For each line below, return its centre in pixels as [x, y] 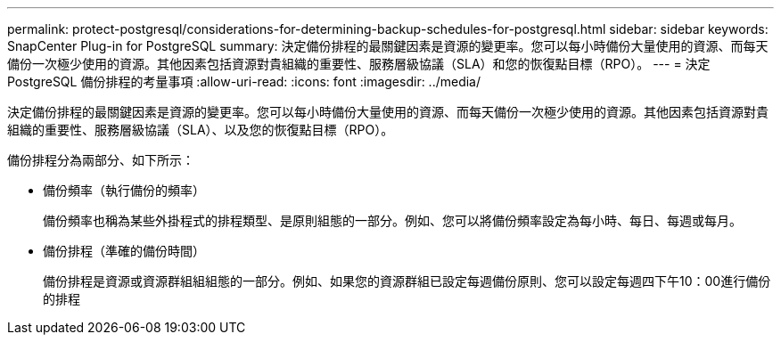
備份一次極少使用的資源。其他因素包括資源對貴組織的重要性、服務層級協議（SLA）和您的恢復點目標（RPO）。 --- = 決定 [359, 64]
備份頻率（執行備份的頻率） [124, 190]
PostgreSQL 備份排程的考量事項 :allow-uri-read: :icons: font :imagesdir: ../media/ [244, 81]
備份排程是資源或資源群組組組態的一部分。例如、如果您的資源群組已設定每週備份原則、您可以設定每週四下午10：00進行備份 [407, 281]
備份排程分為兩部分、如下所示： [101, 160]
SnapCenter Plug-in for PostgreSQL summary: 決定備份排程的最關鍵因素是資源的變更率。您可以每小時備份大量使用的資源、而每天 [388, 46]
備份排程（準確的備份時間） [124, 251]
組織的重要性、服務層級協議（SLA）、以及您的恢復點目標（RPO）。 [201, 130]
